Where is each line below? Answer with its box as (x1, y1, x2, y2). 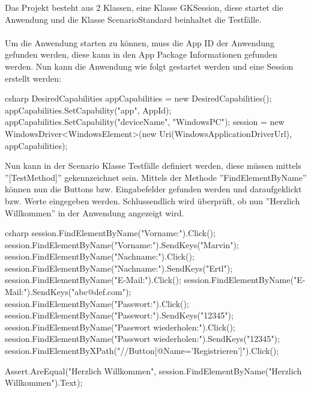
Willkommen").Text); (5, 376, 83, 389)
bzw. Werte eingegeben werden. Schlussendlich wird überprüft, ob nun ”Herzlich (5, 194, 300, 207)
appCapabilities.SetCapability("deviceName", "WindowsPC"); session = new (5, 115, 285, 128)
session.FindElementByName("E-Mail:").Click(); (5, 273, 181, 286)
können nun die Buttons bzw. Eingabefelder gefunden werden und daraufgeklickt (5, 183, 302, 195)
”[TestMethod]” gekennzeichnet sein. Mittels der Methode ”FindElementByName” (5, 171, 307, 183)
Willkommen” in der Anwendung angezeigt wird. (5, 206, 184, 219)
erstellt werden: (5, 72, 61, 84)
